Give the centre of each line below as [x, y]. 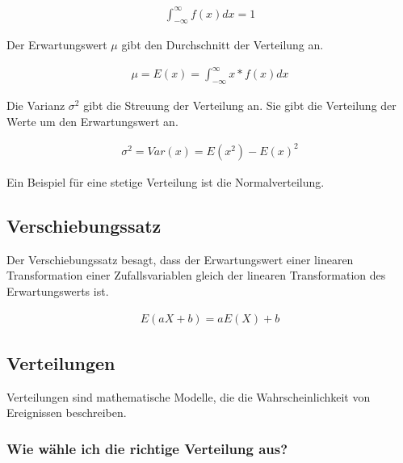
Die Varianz [36, 105]
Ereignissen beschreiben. [67, 412]
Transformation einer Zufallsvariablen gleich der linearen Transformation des [196, 275]
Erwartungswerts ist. [58, 290]
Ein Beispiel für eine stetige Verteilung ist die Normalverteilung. [166, 181]
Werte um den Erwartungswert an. [92, 121]
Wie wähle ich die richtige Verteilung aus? [147, 448]
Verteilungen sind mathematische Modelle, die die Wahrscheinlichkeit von [189, 396]
